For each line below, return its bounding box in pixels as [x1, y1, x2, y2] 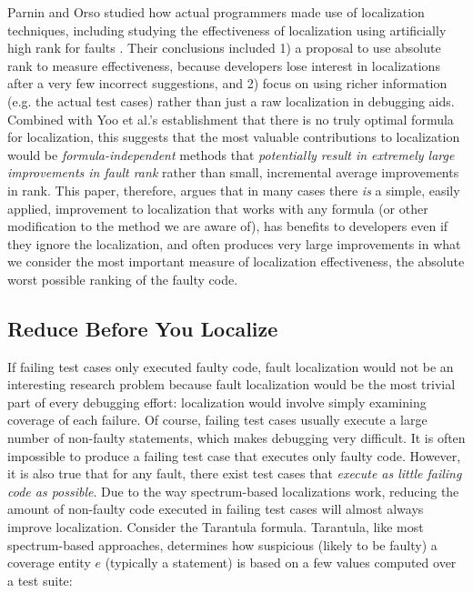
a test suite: [7, 570, 73, 589]
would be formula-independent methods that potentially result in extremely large [7, 145, 455, 164]
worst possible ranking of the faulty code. [7, 269, 238, 288]
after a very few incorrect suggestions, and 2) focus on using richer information [7, 74, 448, 93]
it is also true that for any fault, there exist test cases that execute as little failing [7, 464, 462, 483]
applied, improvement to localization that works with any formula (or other [7, 198, 428, 217]
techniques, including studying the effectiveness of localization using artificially [7, 20, 447, 39]
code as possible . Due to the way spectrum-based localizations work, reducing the [7, 481, 459, 500]
